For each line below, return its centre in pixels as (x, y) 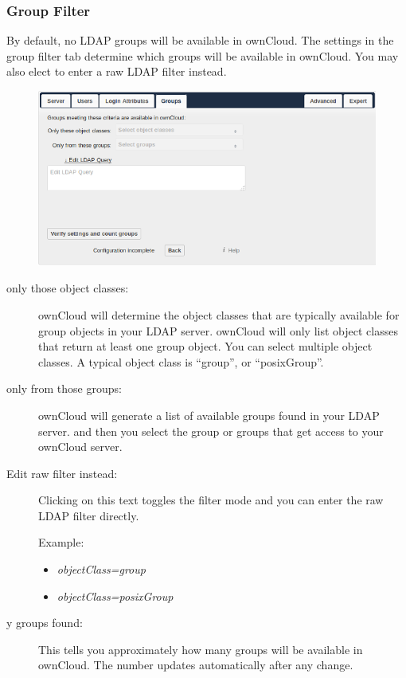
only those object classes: (68, 288)
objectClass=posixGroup (115, 596)
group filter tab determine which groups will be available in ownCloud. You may (203, 55)
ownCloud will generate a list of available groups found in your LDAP (209, 415)
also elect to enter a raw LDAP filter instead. (117, 71)
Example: (61, 542)
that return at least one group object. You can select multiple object (205, 346)
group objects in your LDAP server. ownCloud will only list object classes (218, 330)
